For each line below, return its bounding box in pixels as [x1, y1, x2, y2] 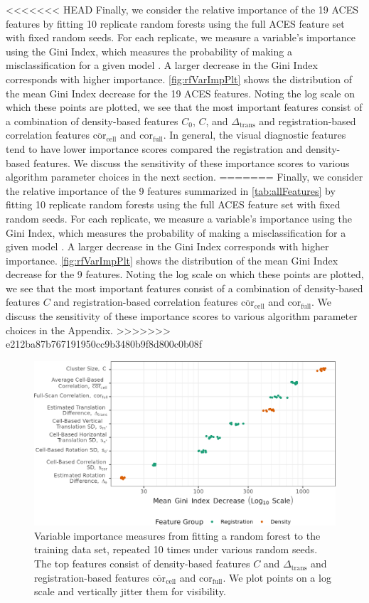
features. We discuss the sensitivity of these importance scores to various [33, 155, 350, 170]
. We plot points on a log [223, 570, 331, 585]
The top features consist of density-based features [34, 556, 250, 571]
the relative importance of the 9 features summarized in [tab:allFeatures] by [6, 183, 336, 198]
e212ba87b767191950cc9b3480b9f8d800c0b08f [6, 336, 203, 351]
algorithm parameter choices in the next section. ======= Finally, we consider [6, 169, 363, 184]
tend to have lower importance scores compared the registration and [6, 141, 303, 156]
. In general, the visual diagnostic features [163, 127, 346, 142]
